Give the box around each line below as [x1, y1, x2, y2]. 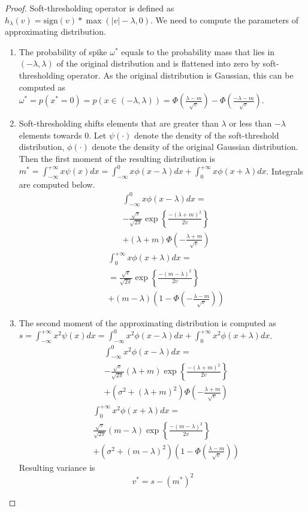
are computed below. [19, 178, 95, 190]
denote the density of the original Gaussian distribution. [92, 140, 298, 153]
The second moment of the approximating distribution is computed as [19, 317, 276, 329]
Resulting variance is [19, 461, 95, 473]
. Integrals [266, 164, 304, 177]
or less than [229, 117, 272, 130]
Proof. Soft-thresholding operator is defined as [5, 2, 174, 14]
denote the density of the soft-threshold [134, 128, 279, 141]
